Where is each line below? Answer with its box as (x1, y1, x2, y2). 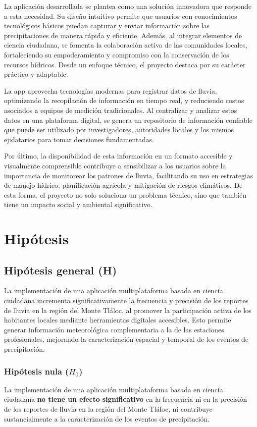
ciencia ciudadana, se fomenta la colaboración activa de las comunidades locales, (4, 40, 248, 50)
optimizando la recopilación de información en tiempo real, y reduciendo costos (4, 95, 244, 106)
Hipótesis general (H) (4, 262, 117, 277)
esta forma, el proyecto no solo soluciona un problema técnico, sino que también (4, 189, 247, 200)
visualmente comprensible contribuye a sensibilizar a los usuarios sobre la (4, 160, 226, 170)
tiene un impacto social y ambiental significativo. (4, 199, 153, 210)
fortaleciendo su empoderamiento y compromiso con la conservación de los (4, 49, 229, 59)
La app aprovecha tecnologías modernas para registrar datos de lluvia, (4, 85, 217, 96)
